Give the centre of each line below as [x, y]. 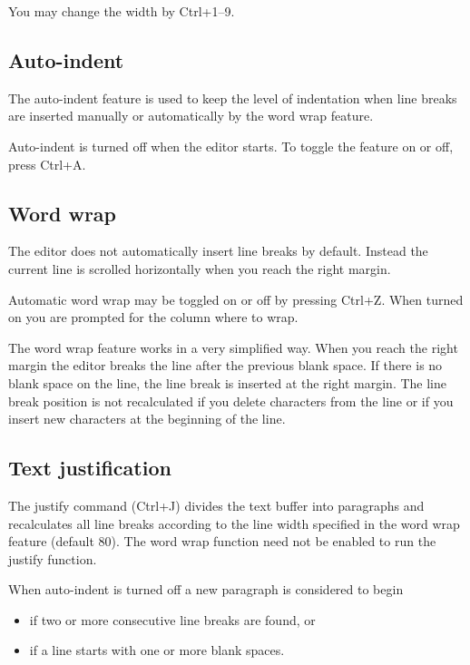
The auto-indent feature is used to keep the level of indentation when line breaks [233, 98]
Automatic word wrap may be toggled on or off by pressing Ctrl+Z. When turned [236, 299]
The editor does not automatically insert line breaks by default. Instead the [218, 251]
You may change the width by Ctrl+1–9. [122, 11]
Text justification [90, 468]
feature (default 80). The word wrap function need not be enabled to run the [222, 541]
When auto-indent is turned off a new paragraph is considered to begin [206, 589]
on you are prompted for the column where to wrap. [153, 317]
